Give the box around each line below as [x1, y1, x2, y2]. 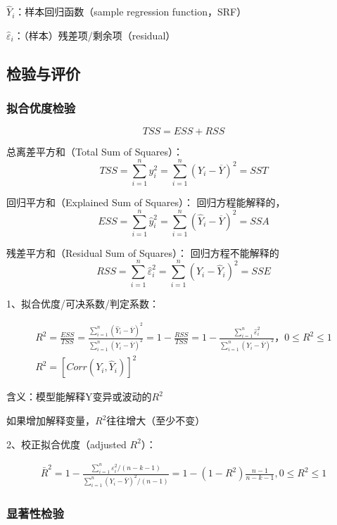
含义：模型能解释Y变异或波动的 [6, 389, 152, 404]
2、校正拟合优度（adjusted [6, 436, 127, 451]
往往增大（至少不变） [106, 413, 205, 428]
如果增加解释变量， [6, 413, 95, 428]
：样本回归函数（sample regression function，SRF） [15, 4, 247, 19]
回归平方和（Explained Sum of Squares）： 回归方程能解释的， [6, 195, 286, 210]
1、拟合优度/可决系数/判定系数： [6, 296, 159, 310]
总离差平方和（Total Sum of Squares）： [6, 144, 183, 159]
